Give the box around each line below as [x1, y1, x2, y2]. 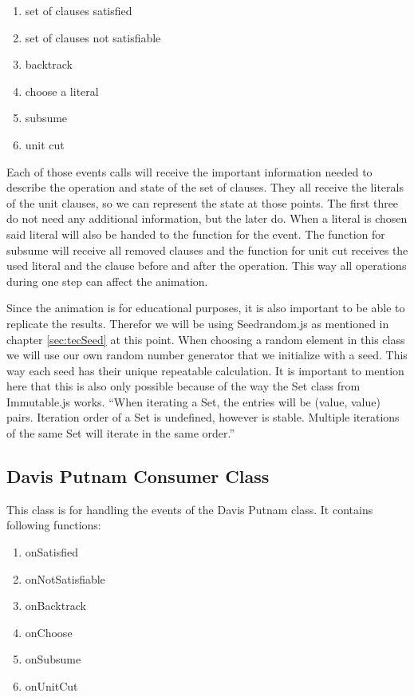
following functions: [6, 517, 101, 533]
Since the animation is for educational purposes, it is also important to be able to [6, 299, 405, 316]
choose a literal [25, 82, 99, 99]
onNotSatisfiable [25, 570, 105, 587]
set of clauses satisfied [25, 2, 132, 18]
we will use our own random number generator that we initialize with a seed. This [6, 347, 408, 363]
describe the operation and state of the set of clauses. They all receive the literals [6, 179, 404, 196]
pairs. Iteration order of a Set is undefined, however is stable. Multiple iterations [6, 409, 400, 426]
